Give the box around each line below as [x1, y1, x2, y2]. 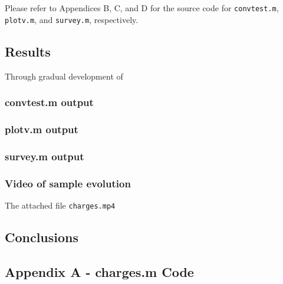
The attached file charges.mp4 [5, 199, 116, 211]
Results [5, 42, 51, 60]
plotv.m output [5, 121, 78, 136]
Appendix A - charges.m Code [5, 262, 194, 280]
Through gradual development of [5, 70, 123, 82]
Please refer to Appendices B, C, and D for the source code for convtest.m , [5, 2, 279, 14]
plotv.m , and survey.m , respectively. [5, 13, 139, 25]
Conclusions [5, 227, 79, 246]
